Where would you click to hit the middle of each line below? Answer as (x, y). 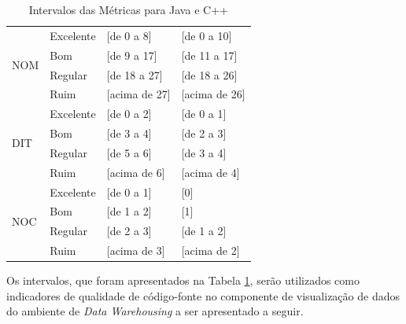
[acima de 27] (138, 94)
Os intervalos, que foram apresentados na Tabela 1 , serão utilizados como (183, 280)
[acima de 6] (136, 172)
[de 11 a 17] (209, 55)
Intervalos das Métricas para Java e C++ (128, 9)
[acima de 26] (213, 94)
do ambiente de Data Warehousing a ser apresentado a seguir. (155, 311)
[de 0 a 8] (129, 35)
